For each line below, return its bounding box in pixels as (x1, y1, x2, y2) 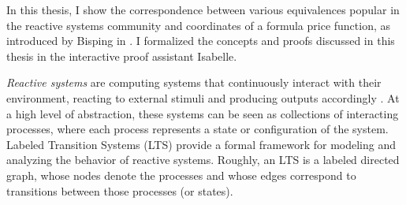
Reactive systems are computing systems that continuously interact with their (6, 74, 382, 91)
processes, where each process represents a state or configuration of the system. (6, 121, 389, 137)
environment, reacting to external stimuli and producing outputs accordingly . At (6, 89, 400, 106)
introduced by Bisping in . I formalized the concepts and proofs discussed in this (6, 32, 395, 49)
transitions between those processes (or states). (6, 182, 233, 199)
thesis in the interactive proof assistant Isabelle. (6, 47, 237, 64)
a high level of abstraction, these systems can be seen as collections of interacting (6, 105, 399, 121)
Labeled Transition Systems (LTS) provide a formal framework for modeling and (6, 136, 397, 152)
